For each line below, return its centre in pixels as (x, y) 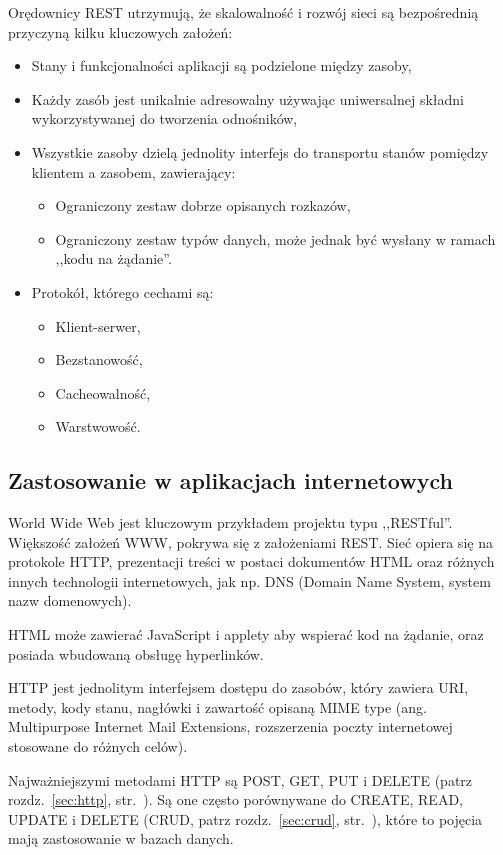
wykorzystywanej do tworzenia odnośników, (164, 118)
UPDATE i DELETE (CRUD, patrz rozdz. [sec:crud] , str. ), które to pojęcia (245, 818)
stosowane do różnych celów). (98, 746)
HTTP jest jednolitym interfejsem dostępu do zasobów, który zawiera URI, (238, 687)
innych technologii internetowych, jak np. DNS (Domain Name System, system (249, 580)
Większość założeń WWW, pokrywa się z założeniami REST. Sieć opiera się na (250, 541)
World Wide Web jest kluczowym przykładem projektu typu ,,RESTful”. (230, 522)
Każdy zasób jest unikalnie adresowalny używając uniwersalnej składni (247, 98)
